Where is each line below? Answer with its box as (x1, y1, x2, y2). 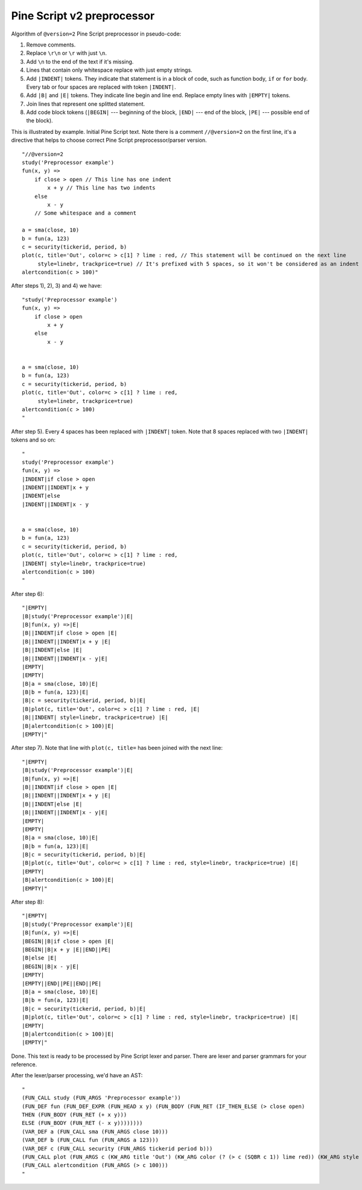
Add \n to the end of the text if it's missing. (26, 58, 134, 65)
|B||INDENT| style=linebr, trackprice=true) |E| (22, 714, 168, 721)
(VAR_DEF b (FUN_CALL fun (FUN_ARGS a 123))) (22, 1137, 159, 1144)
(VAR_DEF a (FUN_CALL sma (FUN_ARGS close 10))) (22, 1128, 168, 1135)
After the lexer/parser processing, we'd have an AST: (11, 1072, 143, 1079)
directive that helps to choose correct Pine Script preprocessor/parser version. (11, 136, 208, 144)
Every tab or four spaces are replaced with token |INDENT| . (26, 83, 176, 90)
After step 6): (11, 590, 45, 597)
